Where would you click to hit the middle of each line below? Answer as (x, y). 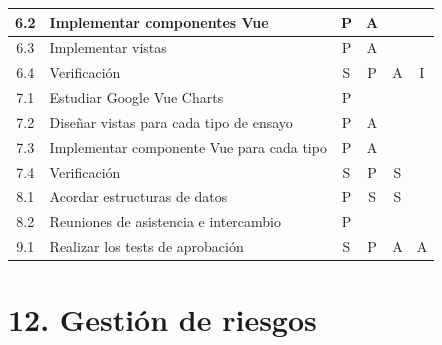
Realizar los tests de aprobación (146, 246)
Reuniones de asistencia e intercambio (165, 221)
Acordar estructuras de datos (138, 196)
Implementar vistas (108, 47)
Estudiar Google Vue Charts (136, 97)
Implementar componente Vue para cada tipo (188, 146)
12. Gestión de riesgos (162, 319)
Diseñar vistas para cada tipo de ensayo (171, 121)
